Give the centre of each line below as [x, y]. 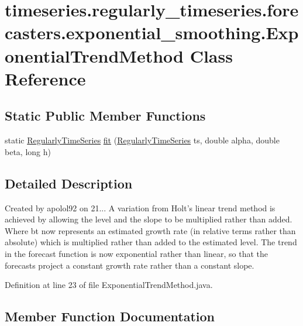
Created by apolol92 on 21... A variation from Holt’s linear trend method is [140, 207]
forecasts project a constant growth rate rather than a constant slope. [130, 265]
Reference [45, 78]
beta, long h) [28, 151]
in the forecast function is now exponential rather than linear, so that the [136, 253]
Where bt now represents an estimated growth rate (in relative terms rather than [150, 230]
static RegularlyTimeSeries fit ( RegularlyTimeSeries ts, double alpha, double [142, 140]
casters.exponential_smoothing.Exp [152, 32]
